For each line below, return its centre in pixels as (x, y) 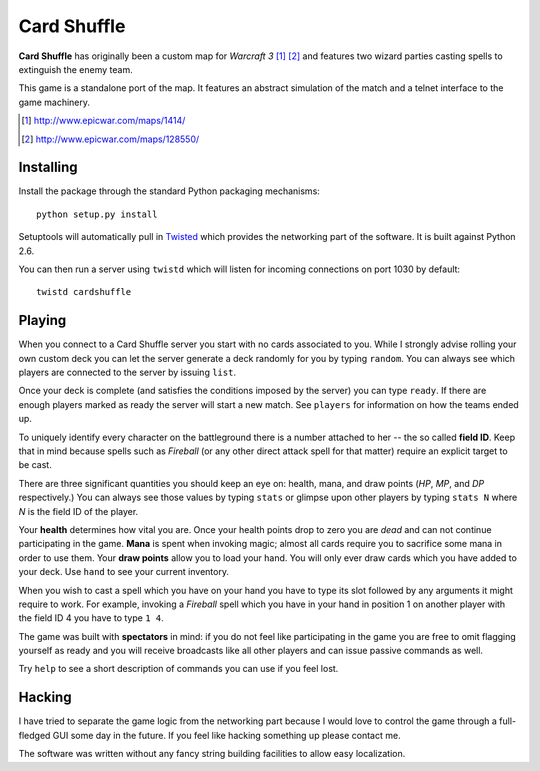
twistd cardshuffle (84, 292)
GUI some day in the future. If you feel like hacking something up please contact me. (226, 735)
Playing (42, 320)
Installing (48, 167)
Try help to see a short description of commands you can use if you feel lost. (178, 669)
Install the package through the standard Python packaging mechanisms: (169, 191)
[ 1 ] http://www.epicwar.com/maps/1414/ (103, 121)
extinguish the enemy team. (76, 69)
